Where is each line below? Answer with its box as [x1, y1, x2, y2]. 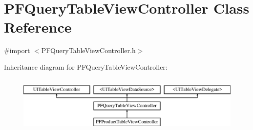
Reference [4, 17, 72, 37]
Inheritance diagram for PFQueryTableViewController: [4, 61, 168, 72]
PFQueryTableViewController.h [41, 45, 136, 56]
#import [4, 45, 30, 56]
